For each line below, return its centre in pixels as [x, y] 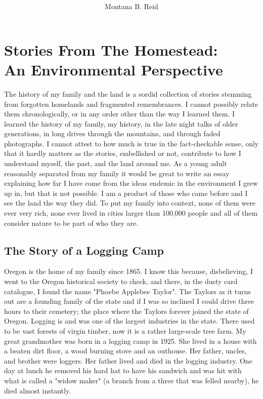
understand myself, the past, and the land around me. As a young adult [116, 163]
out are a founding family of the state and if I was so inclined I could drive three [129, 301]
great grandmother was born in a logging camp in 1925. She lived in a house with [130, 341]
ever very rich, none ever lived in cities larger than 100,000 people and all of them [131, 213]
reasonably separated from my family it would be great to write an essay [117, 173]
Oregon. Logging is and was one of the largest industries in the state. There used [129, 321]
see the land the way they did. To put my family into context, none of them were [130, 203]
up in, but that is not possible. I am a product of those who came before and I [126, 193]
